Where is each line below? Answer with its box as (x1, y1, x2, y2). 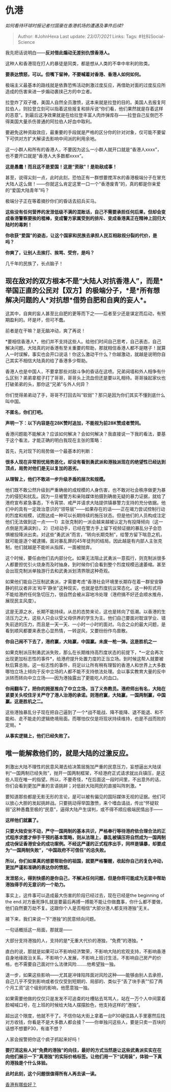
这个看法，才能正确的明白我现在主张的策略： (9, 437, 103, 443)
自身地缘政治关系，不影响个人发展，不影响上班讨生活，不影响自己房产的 (5, 954, 157, 961)
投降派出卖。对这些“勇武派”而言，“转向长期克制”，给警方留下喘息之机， (14, 531, 165, 538)
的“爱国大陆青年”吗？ (5, 187, 50, 193)
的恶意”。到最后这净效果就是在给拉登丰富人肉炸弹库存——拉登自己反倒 (5, 112, 155, 118)
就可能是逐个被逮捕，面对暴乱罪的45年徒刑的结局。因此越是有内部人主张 (5, 538, 158, 544)
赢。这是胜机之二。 (5, 698, 46, 704)
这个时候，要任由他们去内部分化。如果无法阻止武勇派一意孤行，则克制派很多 (5, 555, 166, 561)
